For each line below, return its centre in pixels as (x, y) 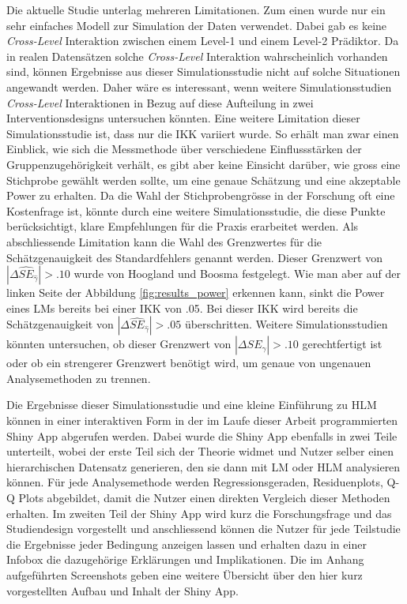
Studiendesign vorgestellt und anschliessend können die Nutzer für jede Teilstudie (203, 529)
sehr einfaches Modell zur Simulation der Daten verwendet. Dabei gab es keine (197, 25)
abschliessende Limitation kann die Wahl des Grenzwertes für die (164, 241)
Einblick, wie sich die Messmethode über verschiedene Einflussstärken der (184, 149)
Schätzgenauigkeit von (60, 324)
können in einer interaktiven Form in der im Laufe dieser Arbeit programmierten (202, 420)
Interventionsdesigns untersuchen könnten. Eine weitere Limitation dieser (183, 118)
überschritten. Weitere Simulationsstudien (286, 324)
